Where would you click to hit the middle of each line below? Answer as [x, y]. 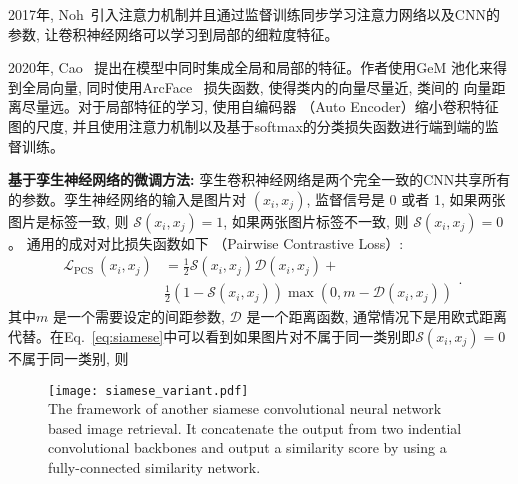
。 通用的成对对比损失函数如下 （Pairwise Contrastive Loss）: [206, 242]
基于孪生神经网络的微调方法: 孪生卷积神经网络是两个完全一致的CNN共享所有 [259, 179]
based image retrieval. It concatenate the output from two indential [255, 427]
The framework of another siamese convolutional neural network [245, 408]
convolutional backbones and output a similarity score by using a [247, 447]
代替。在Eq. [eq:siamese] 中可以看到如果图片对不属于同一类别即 [212, 336]
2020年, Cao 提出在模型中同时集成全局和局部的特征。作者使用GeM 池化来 [251, 67]
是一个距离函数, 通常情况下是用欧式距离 [376, 316]
